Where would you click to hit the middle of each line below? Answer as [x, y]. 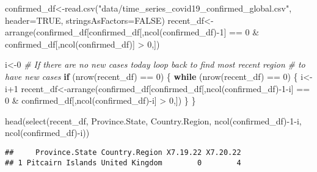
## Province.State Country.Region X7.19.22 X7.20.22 [123, 152]
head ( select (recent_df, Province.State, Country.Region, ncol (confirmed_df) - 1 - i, [153, 120]
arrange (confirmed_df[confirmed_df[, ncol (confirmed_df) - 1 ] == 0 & [132, 32]
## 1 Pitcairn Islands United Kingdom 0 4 [123, 163]
